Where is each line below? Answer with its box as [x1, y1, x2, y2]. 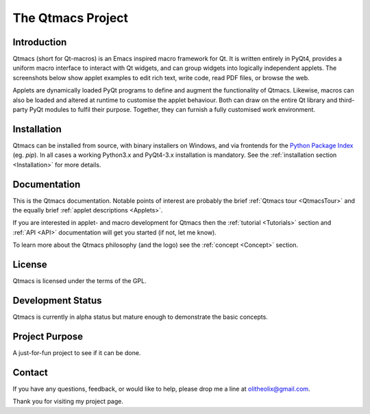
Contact [12, 367, 48, 378]
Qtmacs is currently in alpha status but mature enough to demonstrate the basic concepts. [12, 313, 269, 321]
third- [338, 96, 355, 104]
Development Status [12, 295, 102, 306]
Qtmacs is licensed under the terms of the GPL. [12, 277, 147, 285]
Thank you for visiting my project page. [12, 398, 123, 406]
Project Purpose [12, 330, 84, 342]
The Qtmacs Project [12, 10, 129, 25]
